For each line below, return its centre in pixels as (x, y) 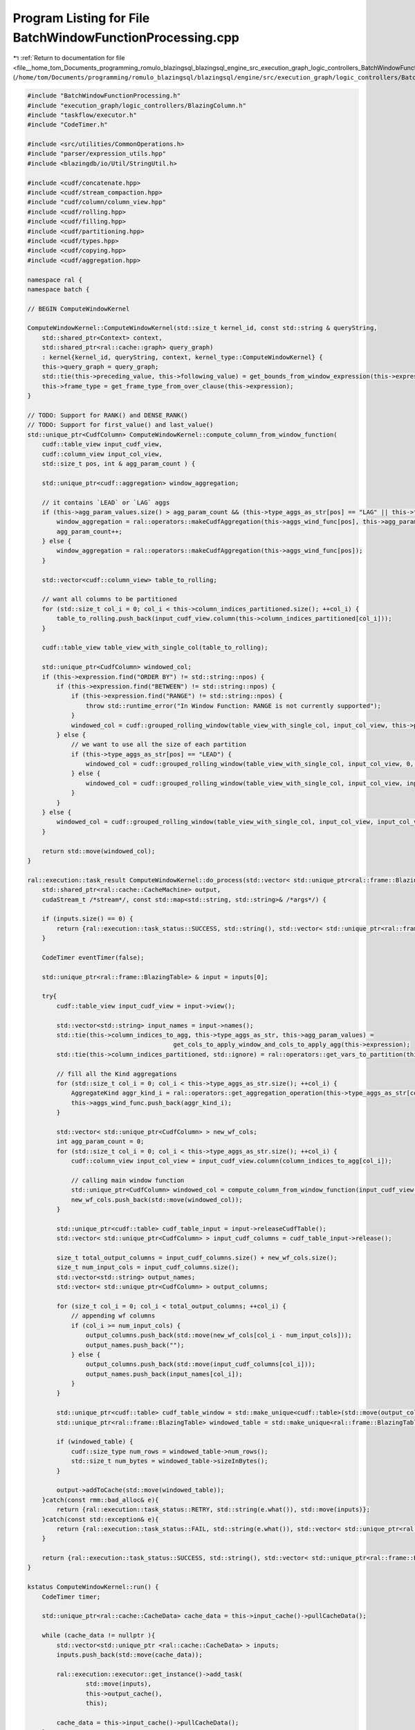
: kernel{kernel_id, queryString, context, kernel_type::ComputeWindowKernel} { (182, 357)
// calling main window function (128, 1180)
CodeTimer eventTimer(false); (93, 957)
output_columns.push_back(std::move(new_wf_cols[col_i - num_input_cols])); (219, 1335)
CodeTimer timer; (71, 1596)
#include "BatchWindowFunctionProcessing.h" (104, 96)
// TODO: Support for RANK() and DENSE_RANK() (108, 415)
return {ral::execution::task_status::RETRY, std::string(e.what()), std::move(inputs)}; (213, 1510)
